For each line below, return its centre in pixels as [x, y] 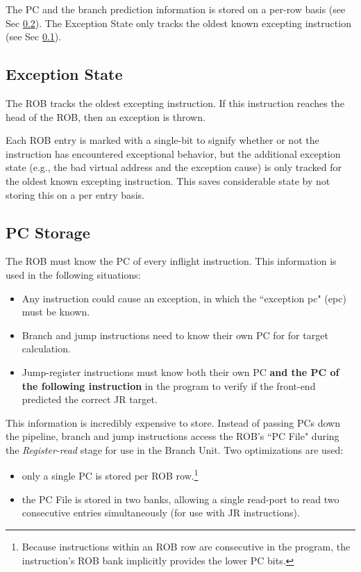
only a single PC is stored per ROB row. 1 [110, 475]
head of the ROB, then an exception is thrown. [106, 116]
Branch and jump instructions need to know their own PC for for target [175, 335]
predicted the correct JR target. [90, 399]
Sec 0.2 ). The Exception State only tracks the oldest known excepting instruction [178, 23]
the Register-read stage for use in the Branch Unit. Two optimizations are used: [175, 449]
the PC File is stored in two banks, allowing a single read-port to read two [180, 499]
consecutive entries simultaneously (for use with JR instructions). [161, 513]
